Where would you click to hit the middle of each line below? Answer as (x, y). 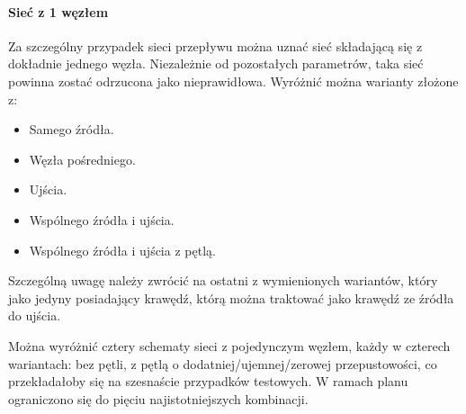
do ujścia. (35, 315)
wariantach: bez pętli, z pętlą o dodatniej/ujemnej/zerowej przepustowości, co (223, 363)
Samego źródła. (72, 129)
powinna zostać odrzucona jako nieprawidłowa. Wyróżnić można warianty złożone (233, 81)
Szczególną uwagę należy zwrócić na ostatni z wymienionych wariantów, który (223, 280)
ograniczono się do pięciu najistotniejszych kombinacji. (158, 398)
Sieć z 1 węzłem (58, 11)
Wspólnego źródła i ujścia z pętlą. (122, 250)
